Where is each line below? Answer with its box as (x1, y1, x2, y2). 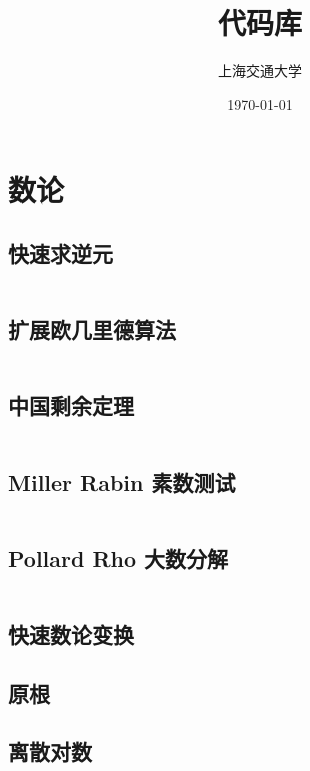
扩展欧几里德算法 (8, 314, 176, 345)
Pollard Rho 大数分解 (8, 542, 229, 573)
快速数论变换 (8, 618, 134, 649)
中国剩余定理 (8, 390, 134, 421)
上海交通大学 (218, 60, 302, 81)
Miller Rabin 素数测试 (8, 466, 236, 497)
